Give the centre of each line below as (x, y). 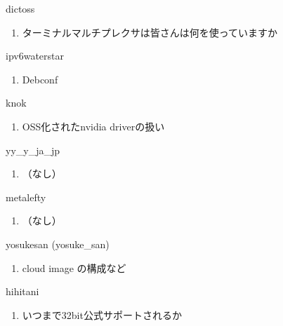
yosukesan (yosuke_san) (58, 244)
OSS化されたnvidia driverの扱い (93, 126)
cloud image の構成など (74, 267)
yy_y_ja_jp (33, 150)
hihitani (22, 291)
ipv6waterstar (35, 56)
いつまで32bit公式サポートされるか (102, 314)
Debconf (40, 79)
